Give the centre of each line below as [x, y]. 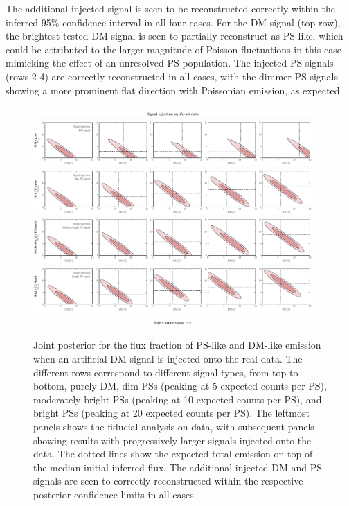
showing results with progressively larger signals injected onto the [172, 440]
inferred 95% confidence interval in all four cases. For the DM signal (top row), [173, 22]
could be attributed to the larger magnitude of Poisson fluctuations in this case [173, 49]
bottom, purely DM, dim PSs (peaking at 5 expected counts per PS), [180, 386]
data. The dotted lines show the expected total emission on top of [173, 454]
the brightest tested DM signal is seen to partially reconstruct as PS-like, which [174, 36]
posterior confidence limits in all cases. [115, 494]
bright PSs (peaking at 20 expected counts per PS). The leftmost [171, 413]
